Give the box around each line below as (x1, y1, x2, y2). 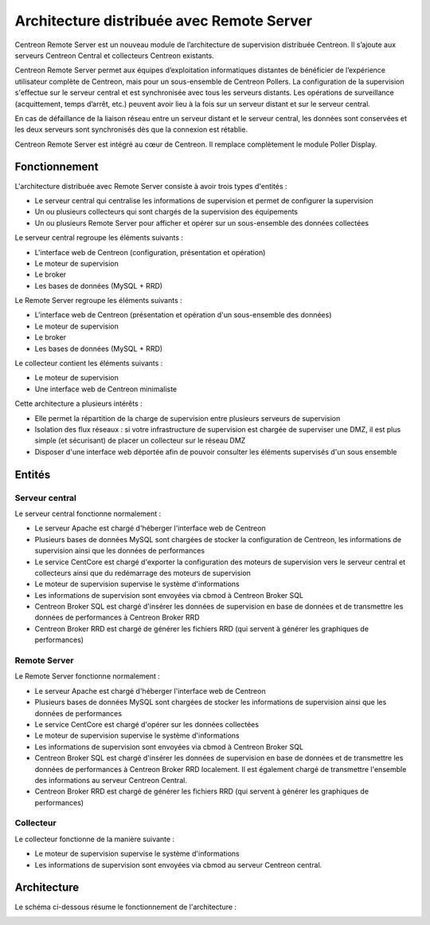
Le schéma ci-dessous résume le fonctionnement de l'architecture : (14, 902, 237, 911)
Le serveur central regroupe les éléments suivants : (14, 233, 183, 242)
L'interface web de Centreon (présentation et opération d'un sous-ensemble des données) (34, 310, 332, 320)
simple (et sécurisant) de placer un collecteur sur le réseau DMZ (34, 435, 246, 446)
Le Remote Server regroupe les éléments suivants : (14, 296, 182, 305)
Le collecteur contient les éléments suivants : (14, 359, 163, 368)
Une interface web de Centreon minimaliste (34, 384, 178, 394)
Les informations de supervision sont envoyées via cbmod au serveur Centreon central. (34, 860, 322, 869)
